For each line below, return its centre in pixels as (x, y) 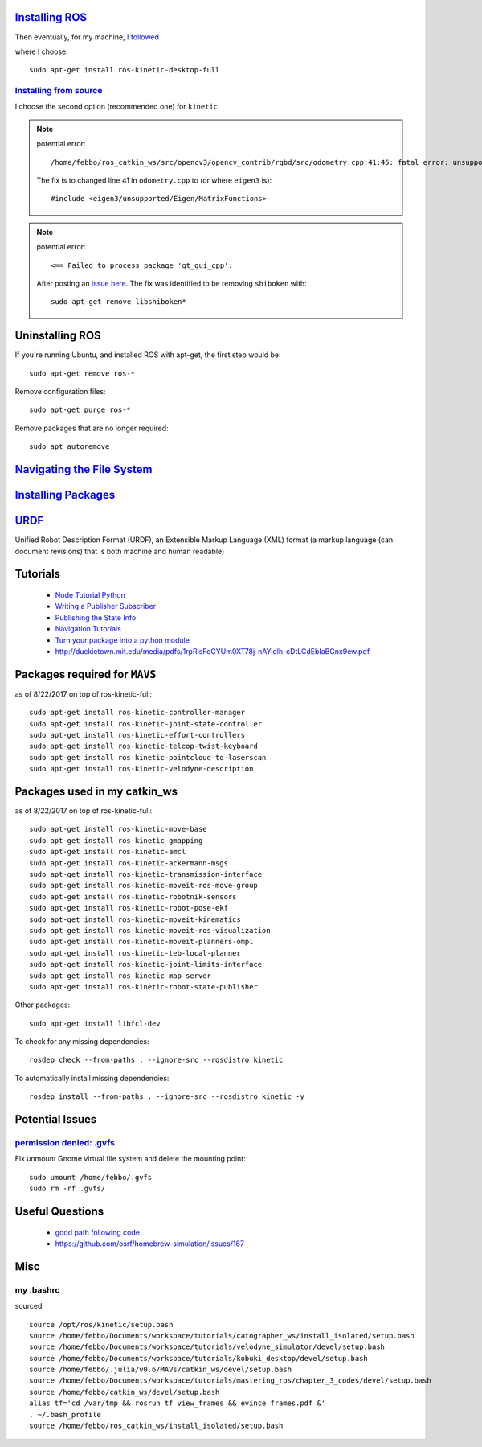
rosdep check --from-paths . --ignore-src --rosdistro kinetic (156, 1060)
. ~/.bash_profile (65, 1414)
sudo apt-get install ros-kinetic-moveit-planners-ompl (141, 942)
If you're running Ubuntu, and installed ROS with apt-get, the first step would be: (148, 355)
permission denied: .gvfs (65, 1143)
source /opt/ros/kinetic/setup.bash (101, 1324)
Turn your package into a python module (123, 640)
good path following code (98, 1232)
